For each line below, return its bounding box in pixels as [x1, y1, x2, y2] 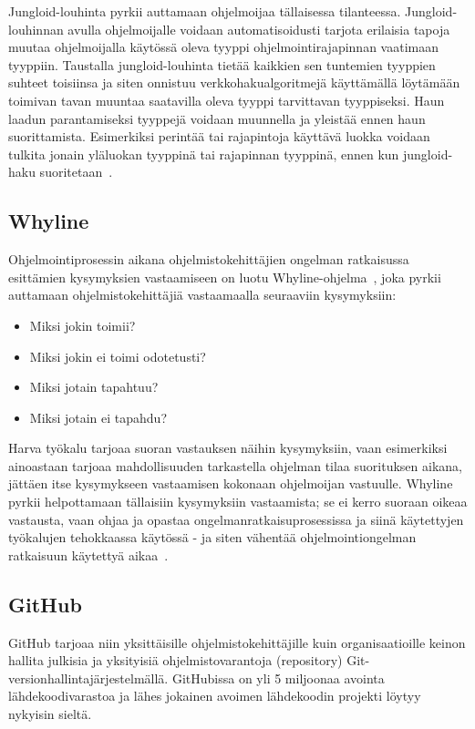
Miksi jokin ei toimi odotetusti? [29, 346, 206, 365]
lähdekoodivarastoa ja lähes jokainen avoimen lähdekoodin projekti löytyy [8, 686, 421, 705]
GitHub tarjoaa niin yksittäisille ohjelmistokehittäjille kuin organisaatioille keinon [8, 632, 466, 652]
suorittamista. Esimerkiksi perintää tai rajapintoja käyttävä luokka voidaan [8, 127, 430, 146]
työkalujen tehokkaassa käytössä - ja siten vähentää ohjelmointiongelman [8, 528, 417, 547]
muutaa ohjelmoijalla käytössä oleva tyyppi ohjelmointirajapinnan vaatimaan [8, 37, 439, 56]
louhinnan [8, 19, 64, 38]
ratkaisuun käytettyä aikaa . [8, 545, 169, 564]
